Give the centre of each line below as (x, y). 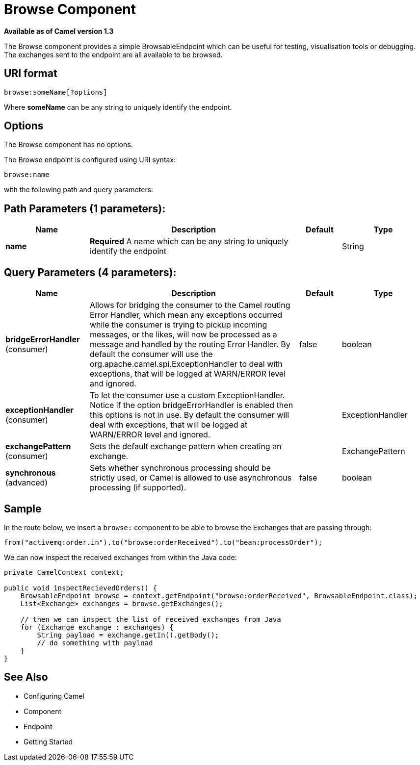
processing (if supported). (138, 488)
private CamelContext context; (64, 572)
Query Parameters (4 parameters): (90, 272)
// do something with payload (95, 643)
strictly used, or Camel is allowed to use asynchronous (191, 478)
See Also (26, 677)
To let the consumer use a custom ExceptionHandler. (187, 395)
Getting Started (48, 741)
